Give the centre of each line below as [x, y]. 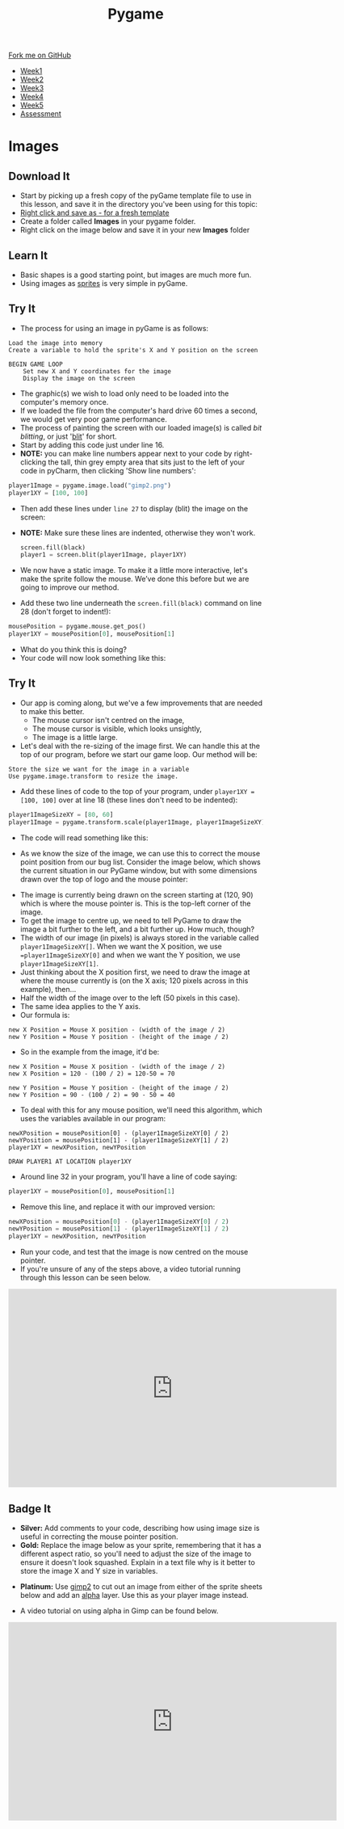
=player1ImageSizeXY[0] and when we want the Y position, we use [130, 955]
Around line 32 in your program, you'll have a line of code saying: [128, 1176]
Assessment [41, 114]
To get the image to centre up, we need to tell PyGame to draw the [131, 920]
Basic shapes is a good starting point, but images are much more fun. [136, 275]
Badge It [29, 1509]
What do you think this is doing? [73, 650]
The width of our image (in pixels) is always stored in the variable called [139, 937]
